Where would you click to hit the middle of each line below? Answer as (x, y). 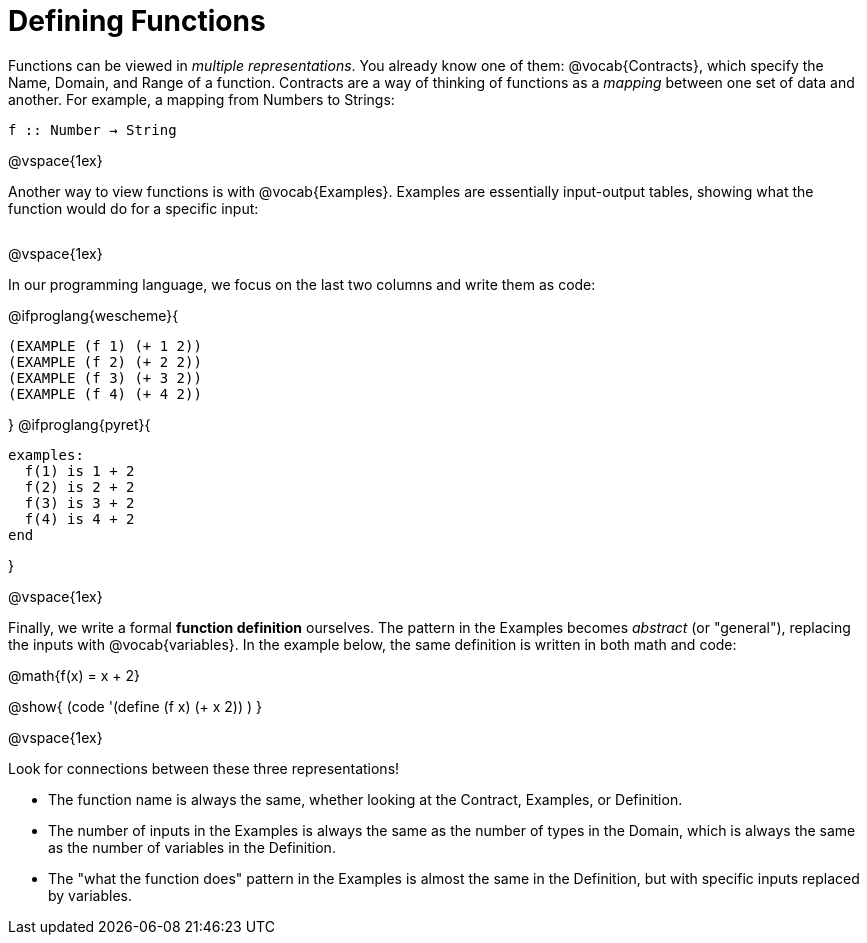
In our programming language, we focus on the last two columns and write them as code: (302, 284)
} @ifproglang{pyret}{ (79, 424)
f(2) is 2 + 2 (79, 486)
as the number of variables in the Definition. (192, 847)
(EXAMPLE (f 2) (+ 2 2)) (105, 361)
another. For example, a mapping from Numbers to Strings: (201, 99)
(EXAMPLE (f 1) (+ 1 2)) (105, 345)
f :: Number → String (92, 129)
